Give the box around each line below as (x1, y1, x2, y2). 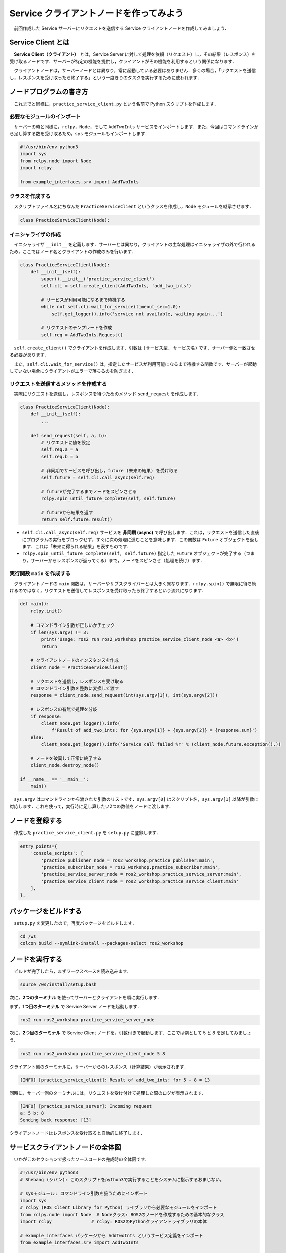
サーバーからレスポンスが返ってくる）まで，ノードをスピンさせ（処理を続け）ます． (30, 557, 205, 563)
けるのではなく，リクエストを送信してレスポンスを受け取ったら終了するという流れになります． (9, 588, 206, 594)
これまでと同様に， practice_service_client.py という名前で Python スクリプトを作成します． (13, 101, 219, 107)
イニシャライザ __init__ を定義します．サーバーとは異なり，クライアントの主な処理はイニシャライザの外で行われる (13, 241, 256, 248)
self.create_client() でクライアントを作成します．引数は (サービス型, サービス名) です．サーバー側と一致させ (14, 345, 256, 351)
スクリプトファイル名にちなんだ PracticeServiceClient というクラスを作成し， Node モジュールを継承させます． (13, 203, 254, 210)
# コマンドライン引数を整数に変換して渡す (30, 686, 119, 691)
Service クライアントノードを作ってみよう (9, 8, 184, 19)
